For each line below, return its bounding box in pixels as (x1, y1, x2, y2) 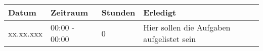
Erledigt (143, 6, 177, 18)
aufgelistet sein (143, 33, 196, 44)
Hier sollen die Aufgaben (143, 21, 231, 33)
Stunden (101, 6, 136, 18)
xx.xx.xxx (8, 27, 43, 39)
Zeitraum (51, 6, 89, 18)
